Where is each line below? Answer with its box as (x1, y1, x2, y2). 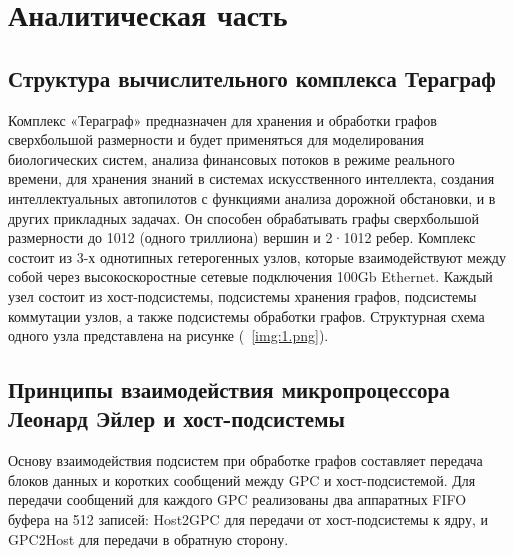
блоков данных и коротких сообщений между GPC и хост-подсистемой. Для (8, 469, 476, 490)
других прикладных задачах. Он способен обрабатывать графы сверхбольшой (8, 207, 480, 228)
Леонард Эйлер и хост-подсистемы (8, 403, 345, 434)
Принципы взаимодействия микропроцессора (8, 374, 450, 405)
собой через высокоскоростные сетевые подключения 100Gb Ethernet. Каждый (8, 266, 493, 287)
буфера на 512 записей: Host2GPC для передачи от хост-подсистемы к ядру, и (8, 509, 488, 530)
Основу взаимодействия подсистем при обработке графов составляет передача (8, 450, 483, 471)
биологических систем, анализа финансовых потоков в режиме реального (8, 148, 455, 169)
